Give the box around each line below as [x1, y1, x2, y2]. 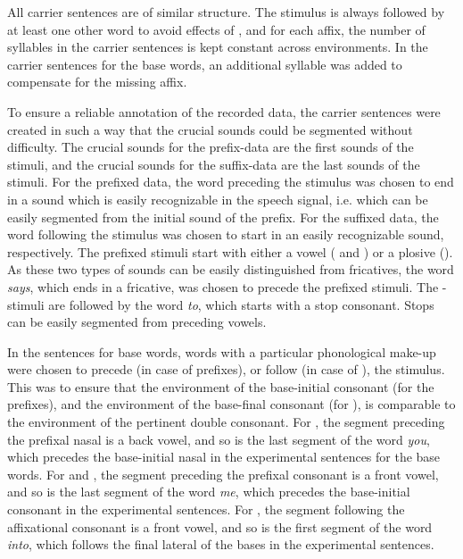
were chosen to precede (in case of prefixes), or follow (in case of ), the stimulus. [7, 360, 445, 379]
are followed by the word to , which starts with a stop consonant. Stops [48, 295, 434, 313]
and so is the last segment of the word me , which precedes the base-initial [7, 482, 410, 501]
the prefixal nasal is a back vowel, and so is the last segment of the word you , [7, 430, 430, 448]
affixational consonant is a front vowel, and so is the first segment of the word [7, 517, 433, 536]
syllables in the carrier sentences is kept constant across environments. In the [7, 38, 428, 56]
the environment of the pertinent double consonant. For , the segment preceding [7, 413, 445, 431]
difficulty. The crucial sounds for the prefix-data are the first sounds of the [7, 138, 414, 156]
